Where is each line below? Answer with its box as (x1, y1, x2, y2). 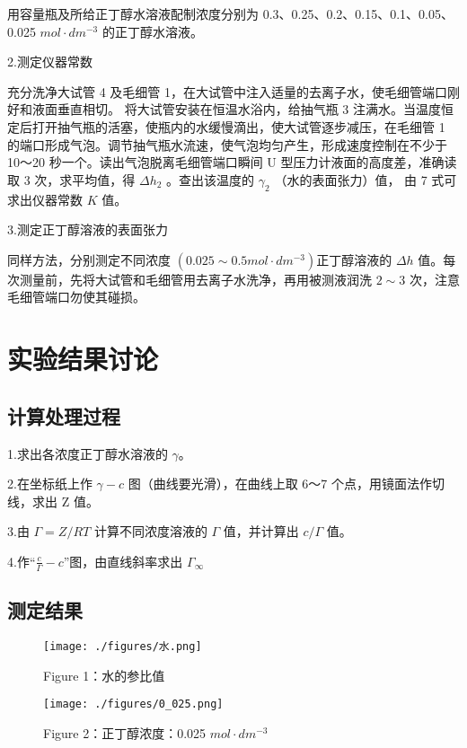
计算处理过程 (7, 401, 120, 429)
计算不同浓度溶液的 (93, 522, 207, 541)
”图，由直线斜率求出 (63, 551, 183, 570)
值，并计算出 (223, 522, 299, 541)
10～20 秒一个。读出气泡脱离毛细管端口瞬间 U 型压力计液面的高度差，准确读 (7, 153, 457, 172)
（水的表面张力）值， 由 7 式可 (274, 170, 457, 189)
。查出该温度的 (166, 170, 255, 189)
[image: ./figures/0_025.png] (43, 698, 224, 711)
